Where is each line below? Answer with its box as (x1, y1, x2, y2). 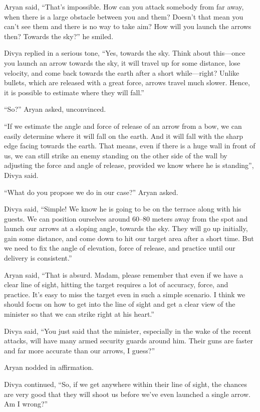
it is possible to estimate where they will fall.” (4, 87, 144, 97)
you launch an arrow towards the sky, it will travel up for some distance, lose (4, 57, 240, 68)
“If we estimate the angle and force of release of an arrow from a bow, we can (4, 120, 242, 131)
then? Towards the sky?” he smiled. (4, 31, 114, 41)
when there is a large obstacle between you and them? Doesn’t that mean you (4, 11, 243, 22)
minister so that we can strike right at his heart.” (4, 309, 154, 319)
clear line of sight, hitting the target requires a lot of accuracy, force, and (4, 279, 228, 290)
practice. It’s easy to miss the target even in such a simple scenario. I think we (4, 289, 245, 299)
